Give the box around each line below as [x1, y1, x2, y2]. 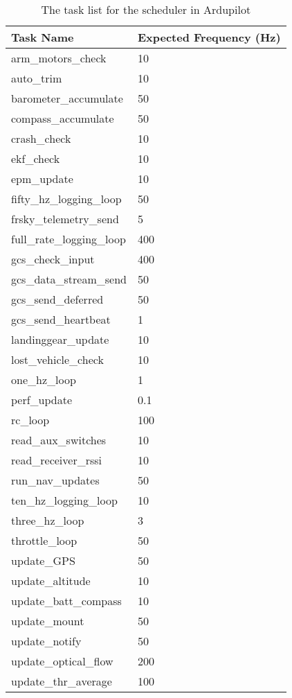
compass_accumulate [11, 110, 114, 126]
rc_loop [11, 412, 50, 428]
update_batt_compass [11, 593, 122, 609]
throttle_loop [11, 532, 77, 548]
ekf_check [11, 150, 60, 166]
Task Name [11, 29, 74, 45]
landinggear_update [11, 331, 109, 347]
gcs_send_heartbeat [11, 311, 111, 327]
